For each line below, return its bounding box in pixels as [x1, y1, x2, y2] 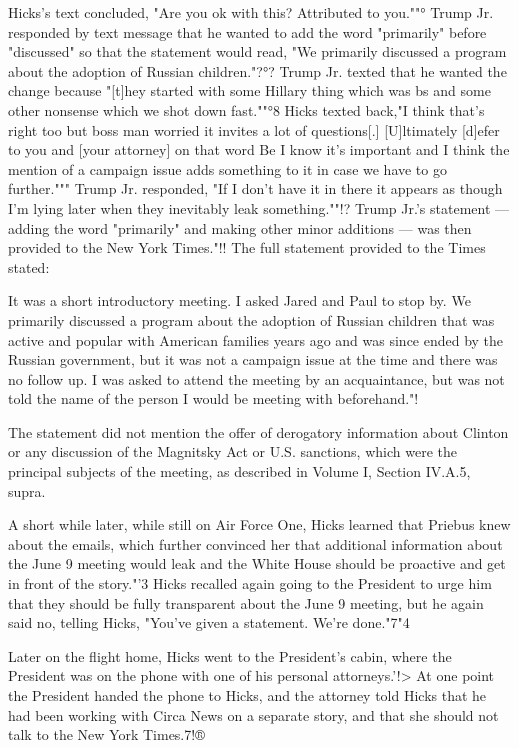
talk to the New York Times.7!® [8, 724, 205, 745]
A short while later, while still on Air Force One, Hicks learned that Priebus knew [8, 514, 511, 535]
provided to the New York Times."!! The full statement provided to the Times [8, 237, 486, 258]
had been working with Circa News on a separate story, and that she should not [8, 704, 499, 725]
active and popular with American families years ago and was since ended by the [8, 329, 504, 350]
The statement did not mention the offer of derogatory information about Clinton [8, 421, 509, 442]
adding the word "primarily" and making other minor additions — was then [8, 217, 472, 238]
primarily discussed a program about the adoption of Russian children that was [8, 309, 495, 330]
